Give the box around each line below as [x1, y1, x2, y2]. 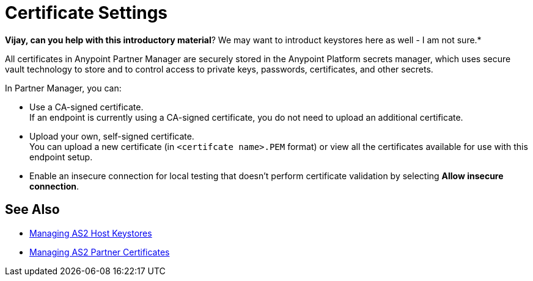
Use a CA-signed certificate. [29, 101, 144, 112]
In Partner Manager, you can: [5, 82, 122, 93]
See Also [5, 202, 60, 218]
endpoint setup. [29, 151, 93, 162]
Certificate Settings [5, 2, 168, 23]
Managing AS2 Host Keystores [29, 227, 152, 238]
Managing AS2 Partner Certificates [29, 246, 170, 257]
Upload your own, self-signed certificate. [29, 130, 194, 141]
